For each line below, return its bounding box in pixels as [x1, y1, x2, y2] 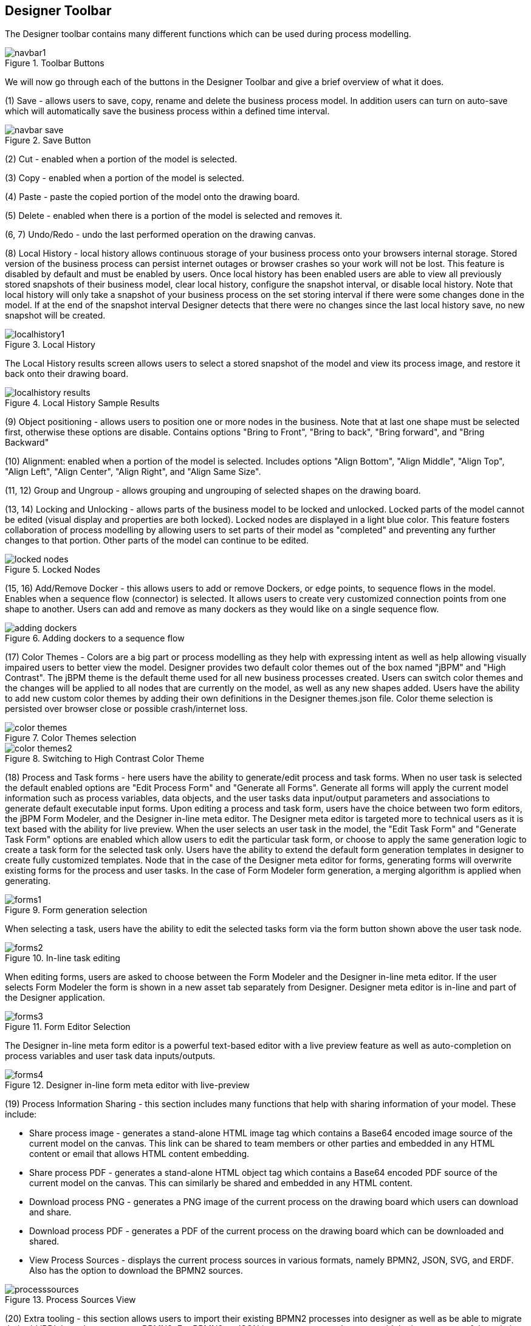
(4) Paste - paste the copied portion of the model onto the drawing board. [5, 192, 300, 202]
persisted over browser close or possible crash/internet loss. [5, 703, 248, 714]
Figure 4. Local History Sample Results [5, 398, 160, 409]
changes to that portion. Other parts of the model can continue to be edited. [5, 535, 309, 546]
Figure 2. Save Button [5, 135, 91, 146]
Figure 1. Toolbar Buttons [5, 58, 104, 69]
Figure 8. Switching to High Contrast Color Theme [5, 753, 205, 764]
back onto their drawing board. [5, 368, 129, 379]
